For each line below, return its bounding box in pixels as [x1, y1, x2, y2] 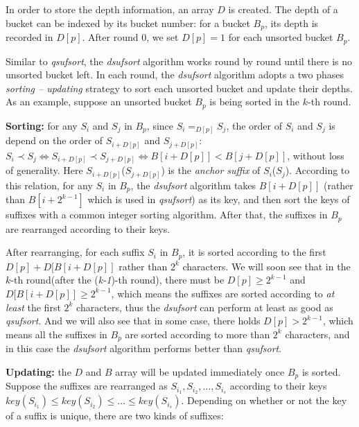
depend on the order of [6, 133, 103, 148]
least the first [6, 299, 61, 314]
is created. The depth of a [228, 2, 338, 16]
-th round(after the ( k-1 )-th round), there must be [10, 272, 225, 287]
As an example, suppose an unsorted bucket [6, 94, 192, 109]
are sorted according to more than [125, 326, 270, 341]
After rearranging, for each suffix [6, 245, 145, 259]
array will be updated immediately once [115, 364, 285, 378]
